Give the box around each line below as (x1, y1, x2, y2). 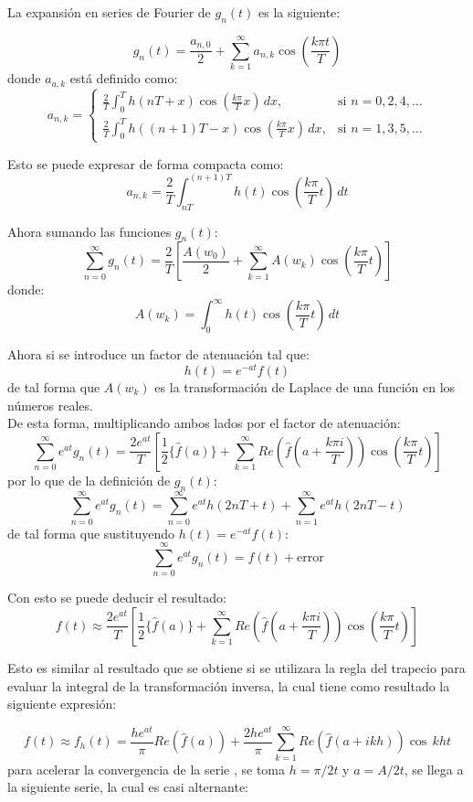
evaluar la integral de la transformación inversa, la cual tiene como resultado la (7, 676, 450, 695)
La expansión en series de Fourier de (7, 3, 211, 21)
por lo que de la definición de (7, 470, 171, 489)
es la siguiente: (258, 3, 341, 21)
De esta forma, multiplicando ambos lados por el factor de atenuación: (7, 413, 401, 433)
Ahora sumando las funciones (7, 221, 172, 241)
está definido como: (69, 69, 178, 88)
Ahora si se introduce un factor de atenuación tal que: (7, 345, 310, 364)
